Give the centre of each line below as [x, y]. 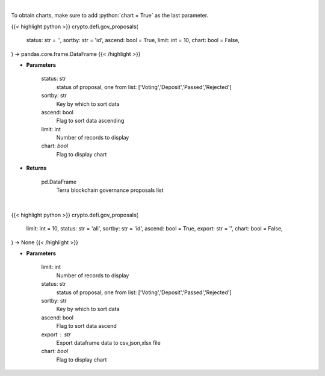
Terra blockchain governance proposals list [110, 190]
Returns [36, 168]
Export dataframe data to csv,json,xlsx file [108, 342]
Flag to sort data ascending [90, 121]
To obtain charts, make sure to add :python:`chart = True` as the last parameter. [110, 16]
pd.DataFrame [59, 182]
